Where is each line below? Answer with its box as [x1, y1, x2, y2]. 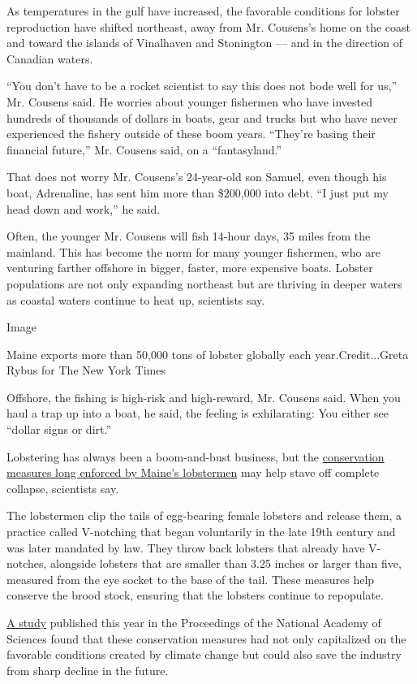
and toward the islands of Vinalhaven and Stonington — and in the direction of [6, 34, 402, 51]
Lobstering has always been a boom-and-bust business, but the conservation [6, 448, 385, 465]
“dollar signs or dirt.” [6, 421, 112, 438]
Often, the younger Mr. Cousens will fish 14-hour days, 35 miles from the [6, 227, 371, 245]
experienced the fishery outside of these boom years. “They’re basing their [6, 125, 376, 142]
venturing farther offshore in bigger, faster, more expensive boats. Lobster [6, 259, 373, 276]
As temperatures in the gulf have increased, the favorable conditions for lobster [6, 2, 400, 19]
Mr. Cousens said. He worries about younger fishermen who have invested [6, 93, 372, 110]
